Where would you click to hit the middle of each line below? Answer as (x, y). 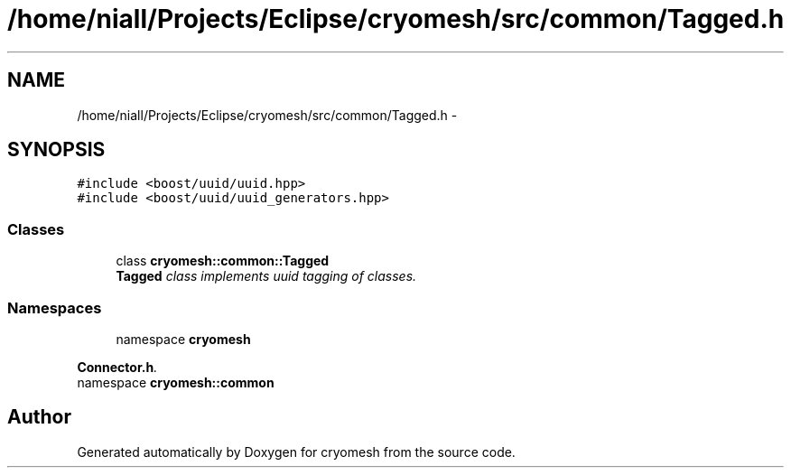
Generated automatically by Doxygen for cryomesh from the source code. (296, 452)
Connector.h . (117, 367)
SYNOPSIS (56, 150)
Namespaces (55, 307)
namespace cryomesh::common (176, 382)
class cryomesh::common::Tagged (223, 261)
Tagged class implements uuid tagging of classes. (266, 276)
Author (39, 417)
